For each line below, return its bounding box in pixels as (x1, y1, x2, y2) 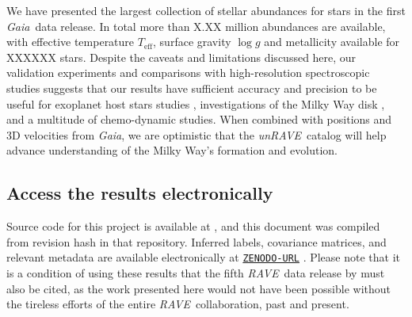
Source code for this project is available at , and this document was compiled (6, 218, 380, 235)
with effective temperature (6, 33, 135, 50)
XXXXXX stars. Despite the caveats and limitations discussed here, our (6, 48, 357, 65)
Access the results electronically (6, 181, 273, 205)
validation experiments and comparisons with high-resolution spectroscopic (6, 64, 370, 81)
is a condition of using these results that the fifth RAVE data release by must (6, 264, 385, 281)
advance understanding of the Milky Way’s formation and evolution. (6, 142, 338, 158)
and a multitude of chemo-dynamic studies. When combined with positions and (6, 111, 392, 128)
